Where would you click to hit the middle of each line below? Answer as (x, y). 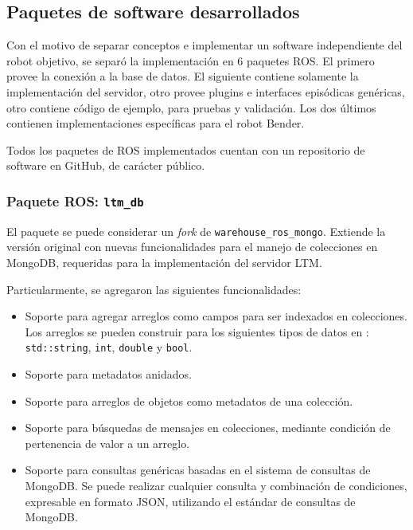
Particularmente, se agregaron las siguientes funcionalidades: (154, 289)
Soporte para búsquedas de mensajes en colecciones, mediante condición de (208, 428)
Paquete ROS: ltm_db (75, 200)
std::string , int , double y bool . (109, 347)
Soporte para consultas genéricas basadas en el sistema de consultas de (198, 470)
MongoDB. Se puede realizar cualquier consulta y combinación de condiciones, (216, 485)
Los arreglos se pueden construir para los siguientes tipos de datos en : (197, 331)
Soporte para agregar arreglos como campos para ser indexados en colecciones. (216, 316)
